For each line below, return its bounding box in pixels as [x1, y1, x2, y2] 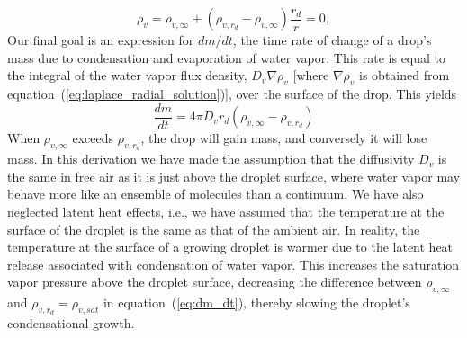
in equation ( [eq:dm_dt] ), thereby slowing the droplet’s [103, 293, 410, 312]
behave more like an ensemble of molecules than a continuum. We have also [7, 184, 424, 203]
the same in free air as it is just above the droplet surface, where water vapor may [7, 166, 461, 185]
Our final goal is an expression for [7, 31, 194, 49]
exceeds [72, 129, 114, 147]
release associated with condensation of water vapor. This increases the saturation [7, 254, 460, 273]
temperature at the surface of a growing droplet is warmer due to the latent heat [7, 237, 454, 256]
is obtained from [359, 66, 450, 84]
